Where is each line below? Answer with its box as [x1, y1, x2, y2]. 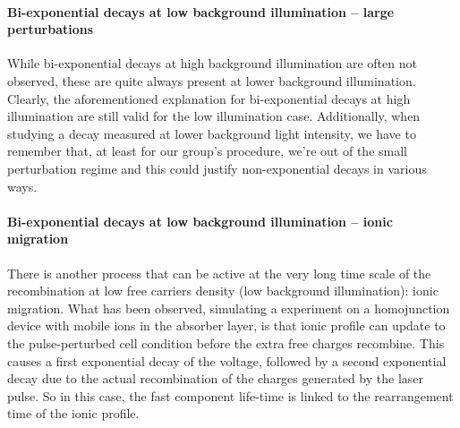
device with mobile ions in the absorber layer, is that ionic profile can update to [7, 316, 446, 335]
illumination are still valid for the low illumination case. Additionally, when [7, 107, 421, 125]
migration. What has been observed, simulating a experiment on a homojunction [7, 298, 450, 317]
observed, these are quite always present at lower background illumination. [7, 71, 416, 90]
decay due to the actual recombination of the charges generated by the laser [7, 369, 423, 388]
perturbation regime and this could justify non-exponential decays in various [7, 158, 427, 177]
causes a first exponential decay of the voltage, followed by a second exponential [7, 351, 447, 370]
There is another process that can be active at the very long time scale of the [7, 263, 431, 282]
